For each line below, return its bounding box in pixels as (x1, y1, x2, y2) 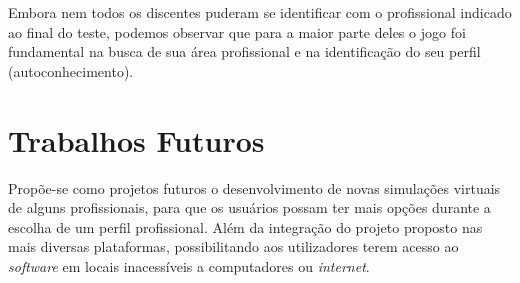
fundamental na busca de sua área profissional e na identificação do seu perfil (8, 41, 481, 62)
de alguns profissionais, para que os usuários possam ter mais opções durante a (8, 197, 491, 218)
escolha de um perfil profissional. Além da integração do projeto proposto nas (8, 216, 483, 237)
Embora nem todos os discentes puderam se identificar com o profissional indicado (8, 2, 512, 22)
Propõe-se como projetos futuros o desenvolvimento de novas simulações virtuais (8, 177, 501, 198)
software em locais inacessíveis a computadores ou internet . (8, 255, 370, 276)
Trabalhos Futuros (8, 119, 265, 160)
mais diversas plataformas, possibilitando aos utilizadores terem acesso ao (8, 236, 459, 257)
